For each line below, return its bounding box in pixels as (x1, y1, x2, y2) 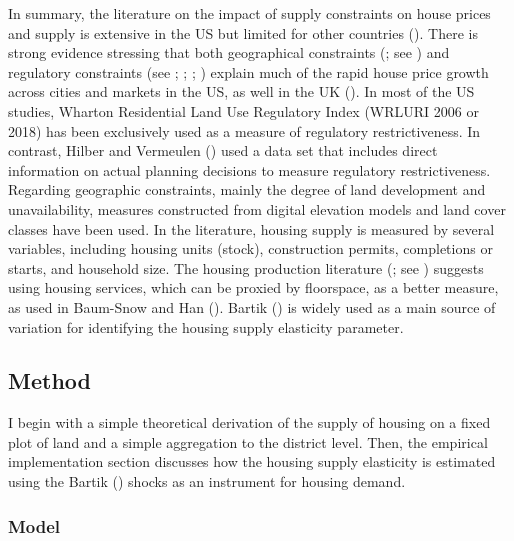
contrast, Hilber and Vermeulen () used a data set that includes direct (8, 140, 438, 161)
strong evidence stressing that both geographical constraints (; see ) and (8, 42, 450, 63)
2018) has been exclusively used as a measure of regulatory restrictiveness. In (8, 120, 481, 141)
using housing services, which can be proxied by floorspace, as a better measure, (8, 277, 499, 298)
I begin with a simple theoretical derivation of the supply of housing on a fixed (8, 412, 491, 433)
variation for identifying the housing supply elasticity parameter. (8, 316, 404, 337)
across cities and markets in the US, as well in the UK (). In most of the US (8, 81, 475, 102)
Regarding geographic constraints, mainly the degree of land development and (8, 179, 486, 200)
